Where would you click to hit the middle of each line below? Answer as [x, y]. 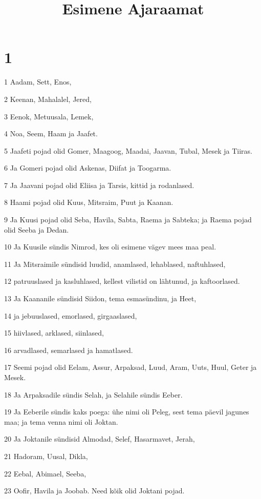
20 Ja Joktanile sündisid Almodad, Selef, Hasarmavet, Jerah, [100, 439]
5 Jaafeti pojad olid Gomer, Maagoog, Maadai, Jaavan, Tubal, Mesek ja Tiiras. [128, 150]
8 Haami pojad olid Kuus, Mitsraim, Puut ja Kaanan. [89, 202]
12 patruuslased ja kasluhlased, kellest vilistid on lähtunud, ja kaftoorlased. [122, 281]
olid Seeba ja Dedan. [37, 229]
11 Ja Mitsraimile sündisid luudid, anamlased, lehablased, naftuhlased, [115, 264]
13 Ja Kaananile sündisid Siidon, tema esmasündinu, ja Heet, [100, 298]
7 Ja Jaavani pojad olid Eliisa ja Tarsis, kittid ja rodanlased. [99, 185]
